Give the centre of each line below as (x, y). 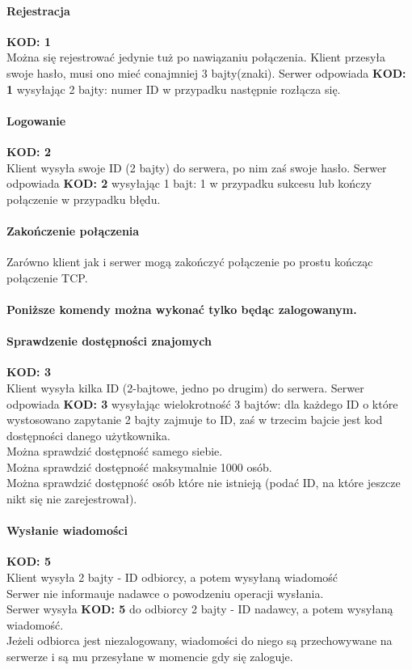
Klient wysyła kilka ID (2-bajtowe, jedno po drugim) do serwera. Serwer (185, 387)
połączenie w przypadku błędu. (84, 199)
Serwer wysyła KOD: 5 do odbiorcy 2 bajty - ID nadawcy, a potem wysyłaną (200, 609)
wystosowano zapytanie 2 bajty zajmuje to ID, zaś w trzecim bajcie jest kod (195, 420)
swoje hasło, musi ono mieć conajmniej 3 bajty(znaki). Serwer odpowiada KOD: (206, 72)
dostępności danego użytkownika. (88, 435)
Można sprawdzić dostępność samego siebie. (115, 451)
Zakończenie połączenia (73, 230)
